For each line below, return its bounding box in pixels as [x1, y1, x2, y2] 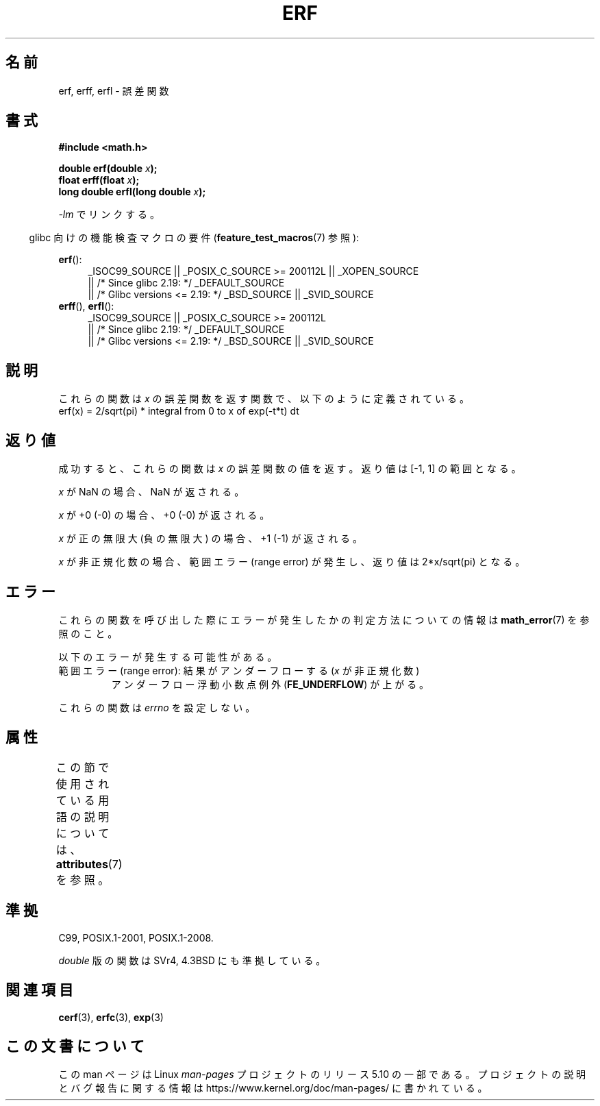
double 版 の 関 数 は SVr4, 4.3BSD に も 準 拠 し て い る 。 [58, 954, 326, 966]
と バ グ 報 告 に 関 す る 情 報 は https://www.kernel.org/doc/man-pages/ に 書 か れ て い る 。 [58, 1082, 488, 1094]
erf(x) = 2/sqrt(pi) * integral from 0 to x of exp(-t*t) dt [58, 405, 299, 417]
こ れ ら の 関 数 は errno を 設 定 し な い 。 [58, 701, 255, 713]
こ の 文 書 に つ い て [5, 1037, 145, 1055]
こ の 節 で [55, 760, 110, 774]
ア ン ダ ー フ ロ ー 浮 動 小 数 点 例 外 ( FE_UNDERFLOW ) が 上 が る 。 [111, 678, 429, 690]
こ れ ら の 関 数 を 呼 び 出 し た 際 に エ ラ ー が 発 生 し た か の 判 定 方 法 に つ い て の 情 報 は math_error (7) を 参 [58, 613, 590, 626]
